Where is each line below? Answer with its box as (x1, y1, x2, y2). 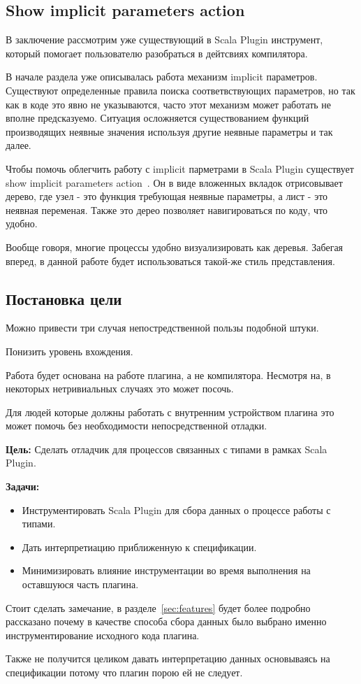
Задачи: (6, 479, 40, 494)
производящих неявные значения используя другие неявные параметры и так (6, 124, 333, 138)
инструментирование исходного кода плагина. (6, 627, 200, 642)
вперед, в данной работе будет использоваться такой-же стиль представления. (6, 253, 335, 268)
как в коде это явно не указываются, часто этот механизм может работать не (6, 97, 332, 111)
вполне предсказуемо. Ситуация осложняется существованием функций (6, 111, 309, 125)
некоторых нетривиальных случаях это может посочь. (6, 381, 234, 396)
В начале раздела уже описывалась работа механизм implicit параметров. (6, 69, 318, 84)
